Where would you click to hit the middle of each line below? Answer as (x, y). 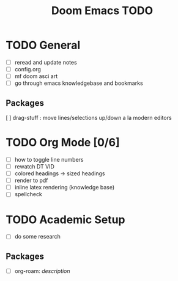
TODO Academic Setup (65, 220)
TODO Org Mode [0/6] (63, 143)
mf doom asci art (36, 76)
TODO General (43, 45)
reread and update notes (46, 62)
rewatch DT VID (34, 166)
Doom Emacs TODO (102, 11)
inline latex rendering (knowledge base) (65, 188)
